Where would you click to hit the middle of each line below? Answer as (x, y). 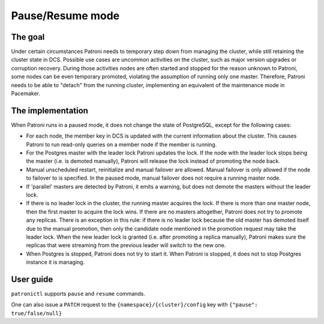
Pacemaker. (26, 94)
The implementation (49, 110)
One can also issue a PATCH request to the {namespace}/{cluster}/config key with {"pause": (134, 305)
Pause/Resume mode (65, 16)
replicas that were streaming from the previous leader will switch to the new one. (126, 245)
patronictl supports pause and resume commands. (78, 294)
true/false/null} (37, 313)
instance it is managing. (55, 262)
